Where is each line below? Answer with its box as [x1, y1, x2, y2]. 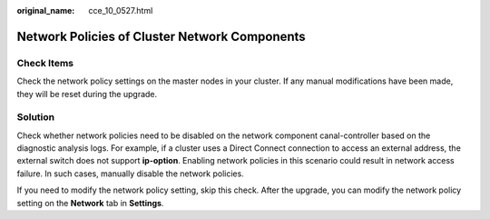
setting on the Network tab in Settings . [16, 197, 164, 208]
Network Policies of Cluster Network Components [16, 28, 306, 45]
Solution [16, 111, 55, 124]
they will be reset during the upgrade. [16, 88, 158, 99]
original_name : [16, 5, 75, 15]
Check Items [16, 56, 74, 69]
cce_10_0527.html [88, 5, 153, 15]
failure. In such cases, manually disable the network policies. [16, 168, 244, 179]
